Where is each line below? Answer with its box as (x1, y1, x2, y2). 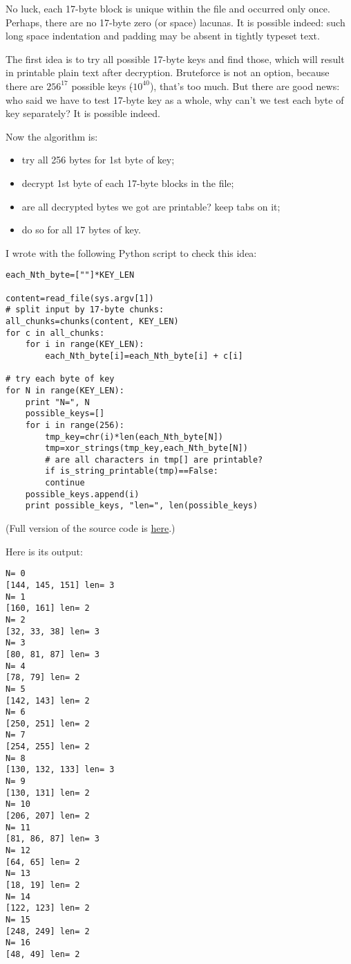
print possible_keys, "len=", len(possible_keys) (25, 501, 258, 511)
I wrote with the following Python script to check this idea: (6, 245, 257, 260)
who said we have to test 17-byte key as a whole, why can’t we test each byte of (6, 92, 344, 107)
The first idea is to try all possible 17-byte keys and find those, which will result (6, 51, 345, 66)
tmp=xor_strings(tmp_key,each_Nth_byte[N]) (45, 443, 248, 454)
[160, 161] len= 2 (6, 603, 90, 614)
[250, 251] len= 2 (6, 718, 90, 729)
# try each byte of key (6, 374, 115, 384)
